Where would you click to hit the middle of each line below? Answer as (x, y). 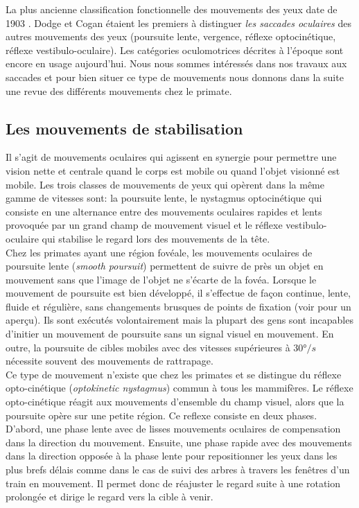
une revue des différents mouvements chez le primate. (119, 90)
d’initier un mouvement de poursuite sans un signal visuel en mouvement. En (170, 334)
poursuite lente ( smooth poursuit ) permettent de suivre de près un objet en (165, 266)
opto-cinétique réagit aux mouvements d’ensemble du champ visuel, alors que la (175, 402)
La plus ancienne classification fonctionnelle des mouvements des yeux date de (172, 9)
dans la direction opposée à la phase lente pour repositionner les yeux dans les (172, 456)
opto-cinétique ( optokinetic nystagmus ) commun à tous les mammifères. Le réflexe (179, 388)
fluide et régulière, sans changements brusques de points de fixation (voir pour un (178, 306)
